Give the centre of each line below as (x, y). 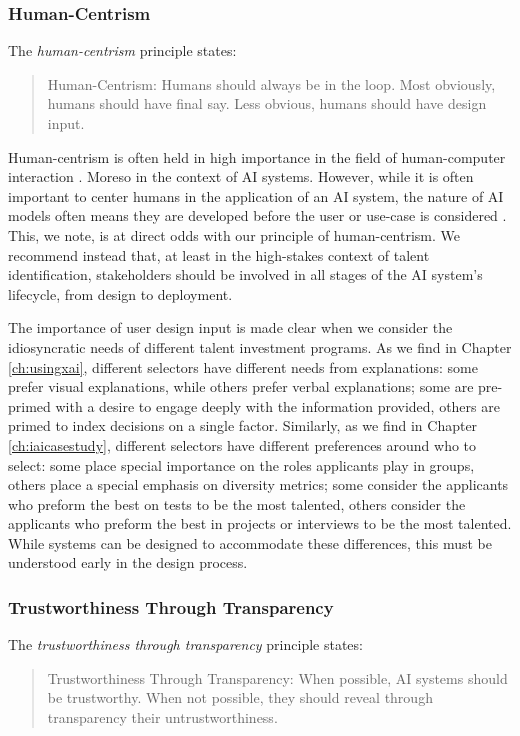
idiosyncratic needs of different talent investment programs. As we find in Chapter (260, 346)
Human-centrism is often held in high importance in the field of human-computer (257, 156)
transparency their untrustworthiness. (162, 717)
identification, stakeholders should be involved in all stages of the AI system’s (245, 274)
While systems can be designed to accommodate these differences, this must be (250, 542)
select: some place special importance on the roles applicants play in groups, (241, 464)
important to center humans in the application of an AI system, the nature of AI (256, 195)
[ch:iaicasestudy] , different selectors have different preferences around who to (242, 444)
